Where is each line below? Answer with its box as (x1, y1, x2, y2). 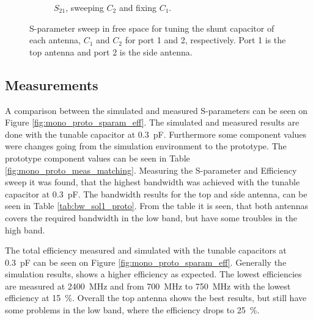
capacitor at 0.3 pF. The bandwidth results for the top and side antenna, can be (5, 187, 307, 200)
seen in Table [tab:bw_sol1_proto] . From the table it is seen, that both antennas (5, 199, 309, 212)
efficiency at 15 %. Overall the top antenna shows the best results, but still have (5, 291, 307, 304)
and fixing (119, 1, 156, 13)
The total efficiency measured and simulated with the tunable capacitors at (5, 244, 287, 257)
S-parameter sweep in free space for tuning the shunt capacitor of (29, 21, 274, 34)
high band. (5, 223, 45, 236)
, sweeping (65, 1, 104, 13)
